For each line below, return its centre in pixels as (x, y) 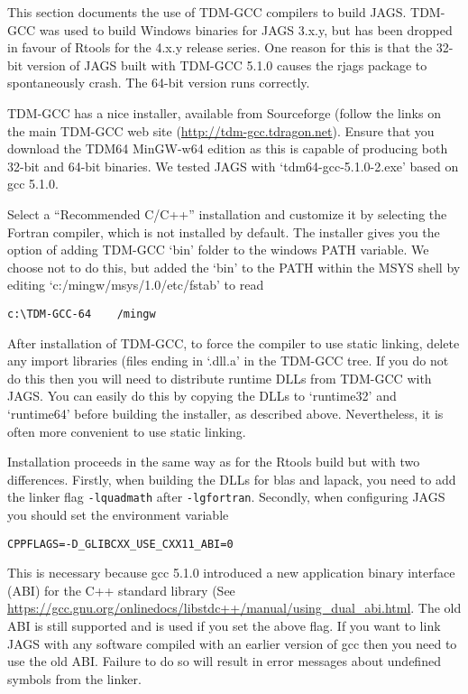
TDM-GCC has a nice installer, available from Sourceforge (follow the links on (224, 112)
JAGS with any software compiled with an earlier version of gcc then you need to (232, 643)
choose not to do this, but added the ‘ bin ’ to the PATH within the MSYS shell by (234, 267)
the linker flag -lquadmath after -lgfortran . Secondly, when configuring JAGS (226, 497)
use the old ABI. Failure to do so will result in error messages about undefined (224, 661)
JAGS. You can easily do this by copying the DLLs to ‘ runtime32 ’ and (202, 396)
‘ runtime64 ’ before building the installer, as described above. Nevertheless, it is (225, 413)
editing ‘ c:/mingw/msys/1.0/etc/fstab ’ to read (136, 285)
